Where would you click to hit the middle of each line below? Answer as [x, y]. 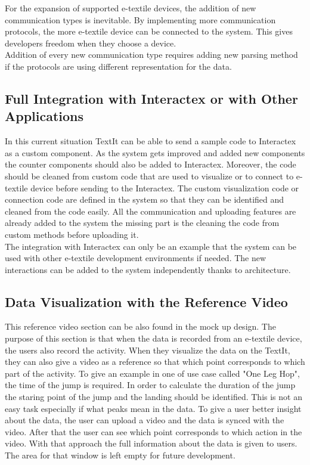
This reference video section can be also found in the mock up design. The [140, 326]
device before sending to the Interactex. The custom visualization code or [165, 187]
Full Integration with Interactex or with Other [151, 98]
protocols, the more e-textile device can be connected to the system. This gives [149, 31]
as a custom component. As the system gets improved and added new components [155, 152]
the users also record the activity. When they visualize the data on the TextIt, [148, 350]
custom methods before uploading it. [72, 234]
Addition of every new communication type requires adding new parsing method [151, 55]
